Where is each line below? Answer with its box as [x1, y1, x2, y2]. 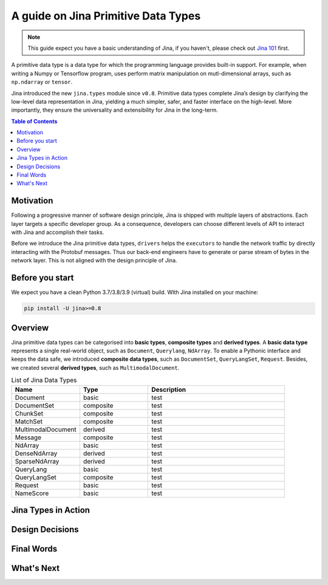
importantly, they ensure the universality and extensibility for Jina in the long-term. [11, 106, 218, 114]
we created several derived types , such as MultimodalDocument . [11, 364, 180, 371]
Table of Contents [11, 117, 58, 125]
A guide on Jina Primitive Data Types [11, 9, 201, 22]
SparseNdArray [15, 457, 60, 465]
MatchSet [15, 417, 43, 425]
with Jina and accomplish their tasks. [11, 228, 104, 236]
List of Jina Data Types [11, 376, 77, 385]
